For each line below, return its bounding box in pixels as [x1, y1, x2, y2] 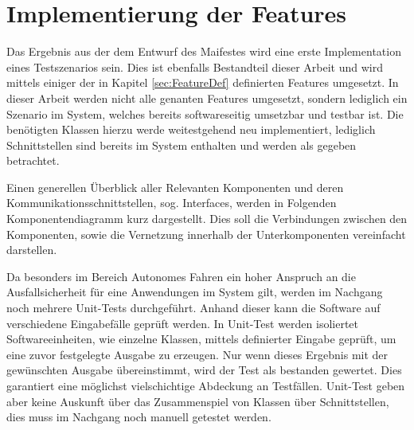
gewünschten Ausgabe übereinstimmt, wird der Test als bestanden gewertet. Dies [6, 362, 402, 378]
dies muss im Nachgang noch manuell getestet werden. [6, 408, 271, 425]
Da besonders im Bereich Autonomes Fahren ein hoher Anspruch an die [6, 268, 356, 284]
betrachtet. [6, 152, 60, 169]
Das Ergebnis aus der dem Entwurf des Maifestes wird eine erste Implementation [6, 43, 401, 60]
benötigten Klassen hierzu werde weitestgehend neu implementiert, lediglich [6, 121, 376, 138]
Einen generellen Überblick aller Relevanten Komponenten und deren [6, 178, 344, 195]
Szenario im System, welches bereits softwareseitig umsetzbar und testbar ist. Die [6, 105, 404, 122]
